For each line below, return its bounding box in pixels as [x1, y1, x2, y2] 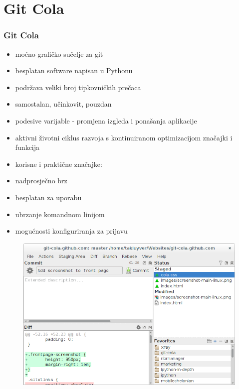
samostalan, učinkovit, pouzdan [15, 99, 112, 109]
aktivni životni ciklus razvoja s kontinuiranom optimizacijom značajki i [15, 132, 233, 142]
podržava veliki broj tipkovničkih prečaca [15, 82, 141, 92]
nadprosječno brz [15, 175, 67, 186]
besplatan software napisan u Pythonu [15, 65, 133, 76]
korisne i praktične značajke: [15, 158, 102, 169]
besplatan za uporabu [15, 192, 82, 202]
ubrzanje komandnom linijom [15, 209, 105, 219]
